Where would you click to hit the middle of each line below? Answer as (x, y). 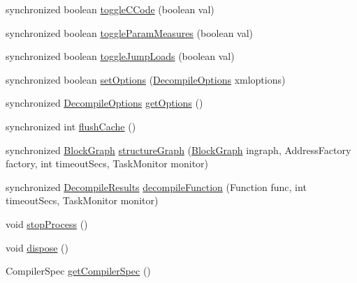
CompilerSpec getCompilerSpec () (78, 271)
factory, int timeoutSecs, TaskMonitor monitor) (107, 163)
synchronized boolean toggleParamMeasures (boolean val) (130, 32)
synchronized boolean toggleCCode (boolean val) (110, 9)
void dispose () (37, 247)
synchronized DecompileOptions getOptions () (104, 103)
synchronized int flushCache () (71, 126)
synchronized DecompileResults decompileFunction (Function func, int (156, 186)
